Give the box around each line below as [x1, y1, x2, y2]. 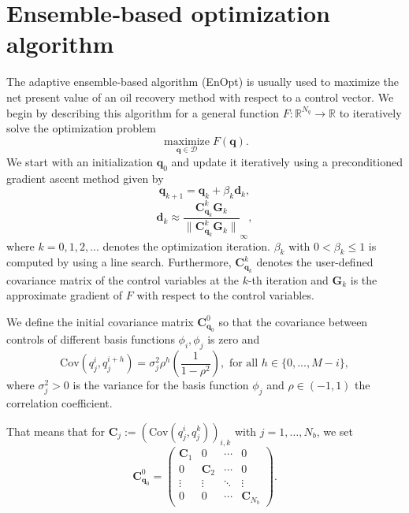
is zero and [207, 331, 260, 348]
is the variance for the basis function [73, 377, 249, 393]
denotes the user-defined [256, 254, 374, 270]
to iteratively [339, 104, 402, 121]
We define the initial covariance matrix [6, 313, 194, 329]
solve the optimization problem [6, 120, 156, 136]
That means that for [6, 422, 105, 439]
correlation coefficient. [6, 394, 113, 411]
